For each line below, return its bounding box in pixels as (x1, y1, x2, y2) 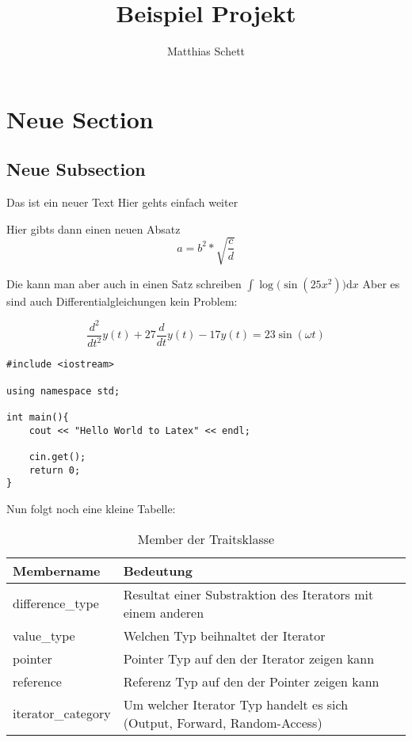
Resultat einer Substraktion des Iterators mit (123, 584, 374, 603)
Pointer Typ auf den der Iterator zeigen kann (123, 649, 375, 668)
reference (13, 672, 62, 691)
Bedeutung (123, 561, 193, 580)
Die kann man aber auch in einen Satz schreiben (6, 275, 242, 291)
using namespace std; (6, 385, 120, 397)
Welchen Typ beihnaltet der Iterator (123, 626, 326, 645)
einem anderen (123, 603, 204, 622)
